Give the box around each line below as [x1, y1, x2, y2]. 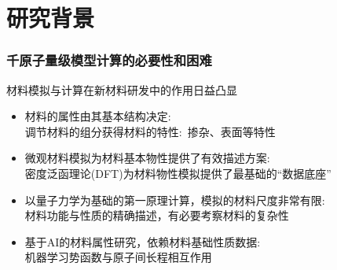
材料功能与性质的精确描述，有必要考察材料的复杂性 [24, 207, 289, 224]
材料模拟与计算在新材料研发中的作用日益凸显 [6, 81, 237, 98]
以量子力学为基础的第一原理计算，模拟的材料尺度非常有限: [24, 191, 325, 208]
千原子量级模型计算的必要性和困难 [6, 50, 212, 70]
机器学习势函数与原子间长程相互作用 [24, 249, 212, 265]
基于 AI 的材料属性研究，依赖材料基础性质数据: [24, 233, 261, 250]
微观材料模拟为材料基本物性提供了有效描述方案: [24, 150, 270, 166]
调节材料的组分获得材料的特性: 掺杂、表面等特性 [24, 123, 276, 139]
